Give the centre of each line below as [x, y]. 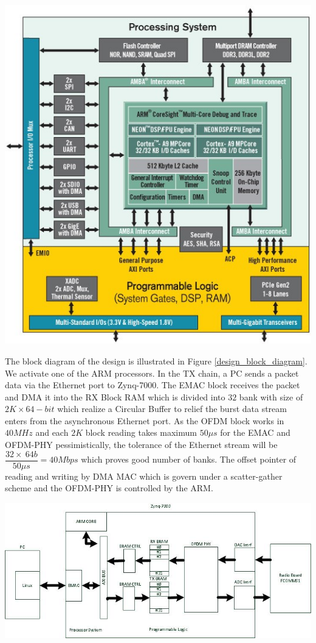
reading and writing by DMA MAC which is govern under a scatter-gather [144, 476]
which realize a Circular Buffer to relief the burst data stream [172, 409]
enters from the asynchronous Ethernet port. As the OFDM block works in [145, 420]
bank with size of [271, 396]
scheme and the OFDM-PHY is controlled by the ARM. [109, 488]
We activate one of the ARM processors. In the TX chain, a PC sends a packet [152, 373]
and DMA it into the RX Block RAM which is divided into [115, 396]
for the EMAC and [255, 432]
